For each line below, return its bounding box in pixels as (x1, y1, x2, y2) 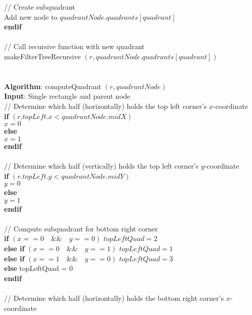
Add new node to (4, 11, 58, 22)
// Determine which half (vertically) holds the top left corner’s (4, 160, 199, 171)
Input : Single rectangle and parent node (4, 91, 131, 101)
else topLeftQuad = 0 (4, 263, 73, 273)
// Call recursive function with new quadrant (4, 41, 145, 52)
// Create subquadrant (4, 2, 75, 12)
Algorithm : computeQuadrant (4, 81, 101, 91)
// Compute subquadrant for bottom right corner (4, 223, 158, 233)
